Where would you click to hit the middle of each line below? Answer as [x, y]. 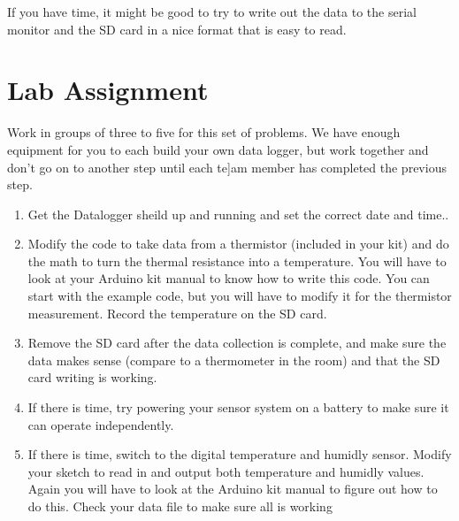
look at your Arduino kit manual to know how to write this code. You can [229, 278]
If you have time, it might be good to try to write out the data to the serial [212, 11]
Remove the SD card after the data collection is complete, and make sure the [237, 343]
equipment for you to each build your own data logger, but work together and [218, 149]
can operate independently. [101, 424]
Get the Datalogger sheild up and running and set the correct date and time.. [238, 214]
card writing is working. [92, 377]
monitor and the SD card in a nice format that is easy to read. [177, 29]
